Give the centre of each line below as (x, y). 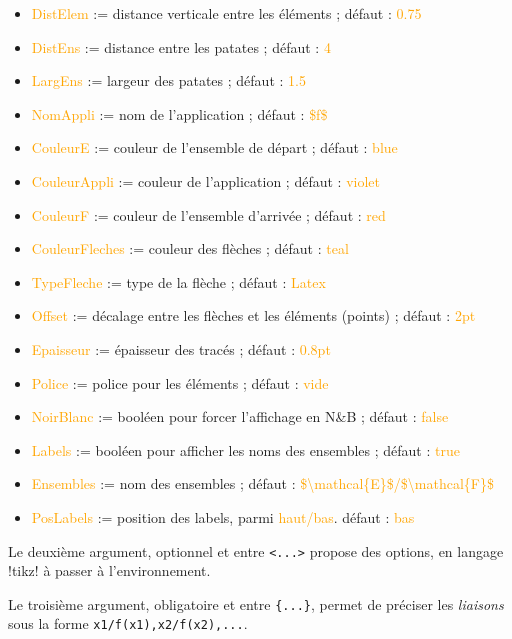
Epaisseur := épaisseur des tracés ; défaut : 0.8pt (181, 348)
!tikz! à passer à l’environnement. (109, 570)
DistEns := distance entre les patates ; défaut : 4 (181, 46)
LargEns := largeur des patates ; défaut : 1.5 (168, 80)
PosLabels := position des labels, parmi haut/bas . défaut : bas (223, 516)
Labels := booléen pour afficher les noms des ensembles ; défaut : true (245, 449)
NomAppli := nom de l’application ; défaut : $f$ (179, 113)
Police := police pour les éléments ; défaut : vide (180, 382)
